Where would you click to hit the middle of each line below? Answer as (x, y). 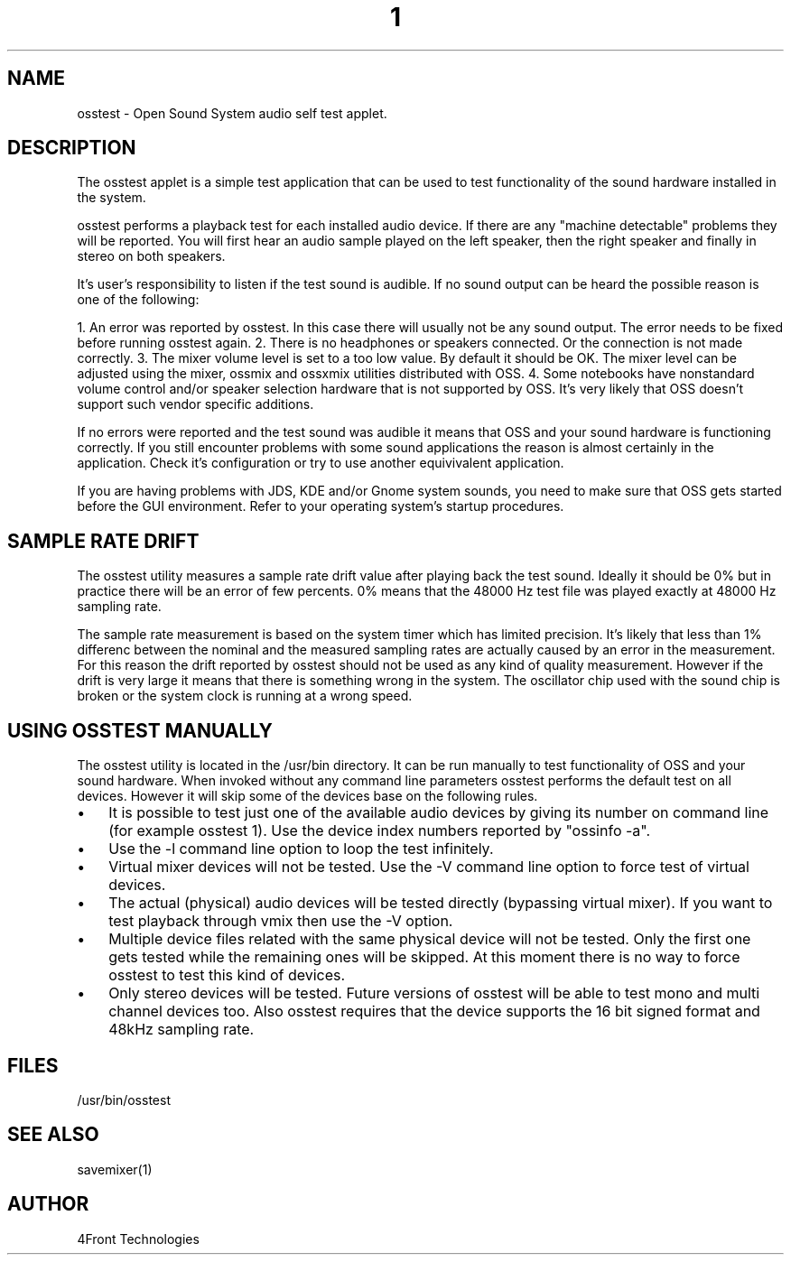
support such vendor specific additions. (195, 404)
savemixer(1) (115, 1169)
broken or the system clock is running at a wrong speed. (245, 696)
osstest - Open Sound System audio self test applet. (232, 113)
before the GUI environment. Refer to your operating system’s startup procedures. (321, 506)
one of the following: (138, 300)
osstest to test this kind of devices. (227, 975)
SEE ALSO (53, 1135)
